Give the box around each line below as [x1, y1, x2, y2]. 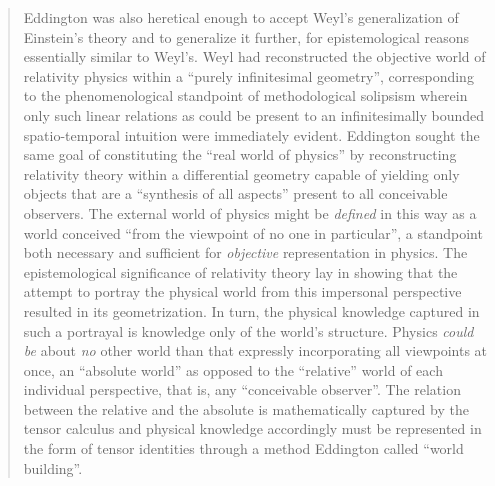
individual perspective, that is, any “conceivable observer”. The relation [23, 379, 461, 400]
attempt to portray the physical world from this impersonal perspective [23, 281, 462, 302]
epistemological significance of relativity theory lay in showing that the [23, 261, 458, 282]
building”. [23, 457, 83, 478]
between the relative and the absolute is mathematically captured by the [23, 398, 469, 419]
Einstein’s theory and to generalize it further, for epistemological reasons [23, 26, 470, 47]
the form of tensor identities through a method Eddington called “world [23, 438, 464, 459]
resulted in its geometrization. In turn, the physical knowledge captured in [23, 300, 480, 321]
